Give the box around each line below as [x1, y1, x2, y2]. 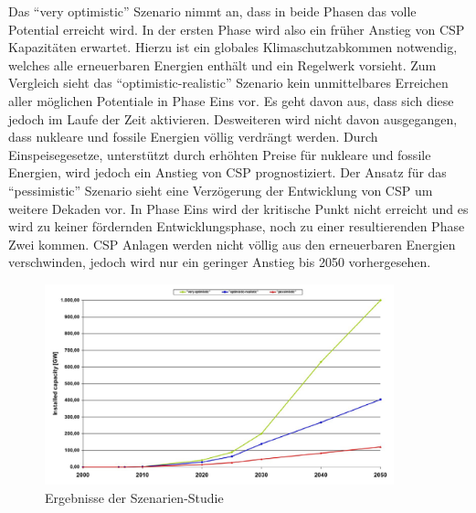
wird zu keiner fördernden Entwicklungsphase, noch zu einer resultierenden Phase [8, 217, 465, 236]
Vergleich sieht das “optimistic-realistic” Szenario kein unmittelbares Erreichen [8, 73, 449, 92]
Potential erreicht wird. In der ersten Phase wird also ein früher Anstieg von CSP [8, 19, 465, 38]
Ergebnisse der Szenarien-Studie [45, 487, 224, 507]
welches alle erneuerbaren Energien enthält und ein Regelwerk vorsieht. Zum [8, 55, 437, 74]
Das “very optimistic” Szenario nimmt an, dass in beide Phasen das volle [8, 2, 417, 20]
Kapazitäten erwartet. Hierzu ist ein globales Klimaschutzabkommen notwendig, [8, 37, 458, 57]
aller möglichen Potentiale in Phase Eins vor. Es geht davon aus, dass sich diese [8, 91, 454, 110]
